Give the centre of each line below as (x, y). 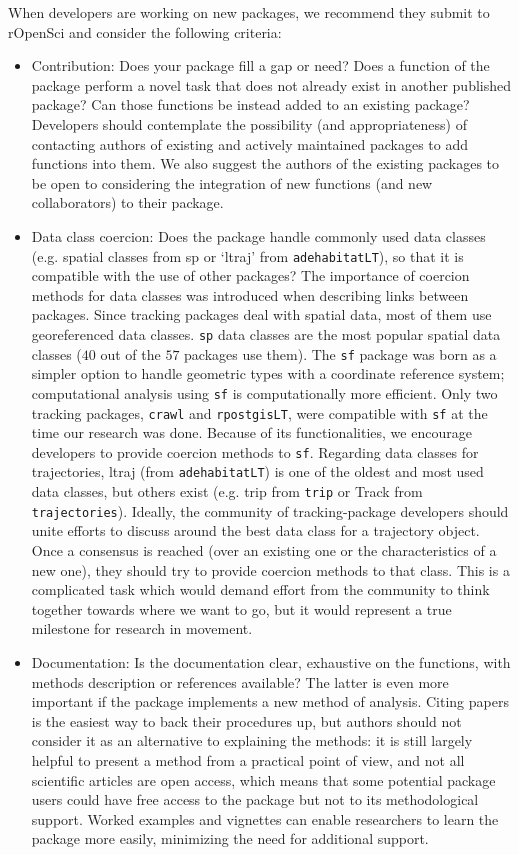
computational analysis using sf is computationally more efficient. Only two (264, 392)
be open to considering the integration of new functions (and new (232, 182)
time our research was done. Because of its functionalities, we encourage (251, 432)
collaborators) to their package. (127, 202)
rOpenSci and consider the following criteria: (145, 31)
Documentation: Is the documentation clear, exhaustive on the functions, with (271, 661)
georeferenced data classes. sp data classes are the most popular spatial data (266, 333)
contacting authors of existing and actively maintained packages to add (250, 143)
